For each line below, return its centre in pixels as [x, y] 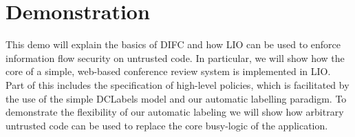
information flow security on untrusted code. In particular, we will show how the [175, 57]
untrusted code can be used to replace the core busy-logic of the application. [167, 125]
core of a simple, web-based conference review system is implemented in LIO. [168, 71]
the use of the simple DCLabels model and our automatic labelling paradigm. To [176, 98]
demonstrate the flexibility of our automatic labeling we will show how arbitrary [175, 112]
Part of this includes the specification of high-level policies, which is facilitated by [177, 84]
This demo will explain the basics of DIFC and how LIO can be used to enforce [173, 44]
